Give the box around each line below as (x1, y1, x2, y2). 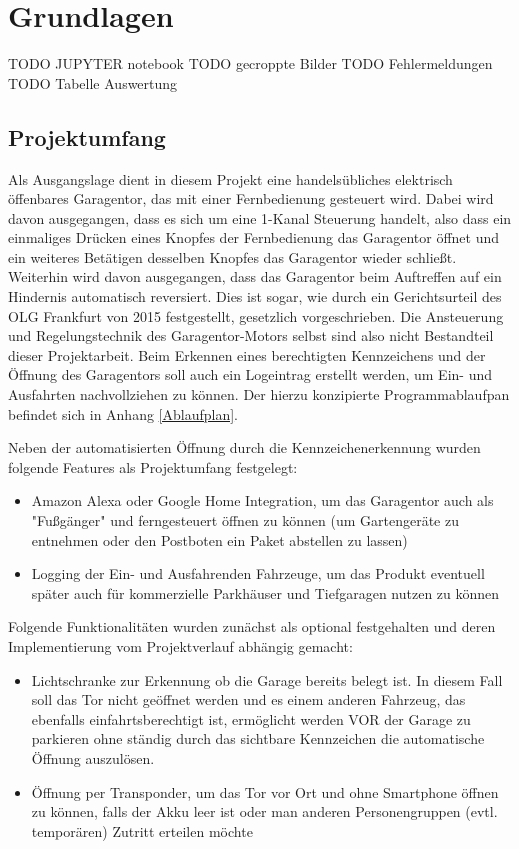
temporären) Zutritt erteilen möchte (31, 820, 253, 841)
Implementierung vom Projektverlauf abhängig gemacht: (8, 635, 353, 656)
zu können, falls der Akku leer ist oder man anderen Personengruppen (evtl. (31, 801, 498, 822)
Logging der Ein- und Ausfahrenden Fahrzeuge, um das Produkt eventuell (31, 563, 485, 584)
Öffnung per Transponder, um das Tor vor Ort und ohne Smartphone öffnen (31, 781, 499, 802)
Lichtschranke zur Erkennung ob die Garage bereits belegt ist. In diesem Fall (31, 669, 503, 690)
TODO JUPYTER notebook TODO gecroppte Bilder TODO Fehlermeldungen (8, 53, 493, 74)
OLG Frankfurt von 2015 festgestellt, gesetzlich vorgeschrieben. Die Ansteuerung (8, 305, 504, 326)
